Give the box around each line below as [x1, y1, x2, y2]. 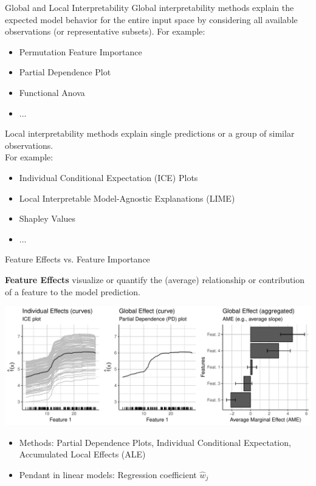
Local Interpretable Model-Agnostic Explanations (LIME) [19, 191, 235, 204]
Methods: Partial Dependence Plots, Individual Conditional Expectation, [19, 436, 291, 448]
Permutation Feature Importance [19, 45, 142, 58]
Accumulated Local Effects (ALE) [19, 448, 146, 460]
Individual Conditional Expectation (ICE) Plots [19, 171, 198, 183]
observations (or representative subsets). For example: [5, 25, 205, 38]
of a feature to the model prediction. [5, 285, 140, 298]
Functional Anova [19, 86, 85, 98]
